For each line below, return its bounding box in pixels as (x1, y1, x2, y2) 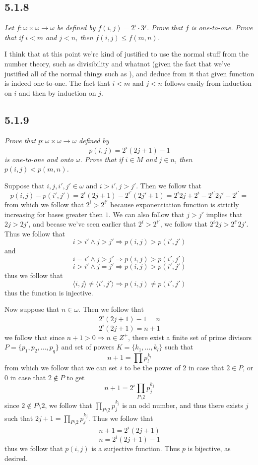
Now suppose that (4, 304, 60, 314)
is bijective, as (188, 443, 231, 454)
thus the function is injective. (4, 287, 93, 297)
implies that (206, 209, 243, 219)
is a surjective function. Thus (91, 443, 180, 454)
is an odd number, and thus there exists (122, 400, 243, 410)
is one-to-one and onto (4, 154, 73, 164)
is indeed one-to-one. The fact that (4, 78, 110, 88)
